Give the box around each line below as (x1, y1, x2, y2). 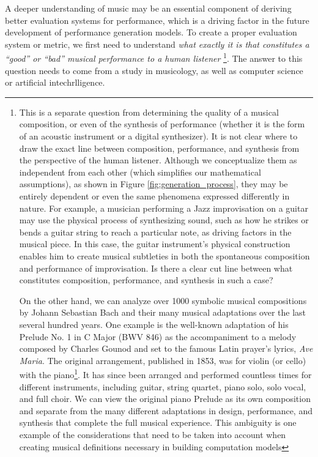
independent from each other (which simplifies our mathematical (19, 165, 261, 178)
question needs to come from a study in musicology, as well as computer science (5, 64, 303, 76)
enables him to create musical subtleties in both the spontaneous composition (19, 249, 310, 262)
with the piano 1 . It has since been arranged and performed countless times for (19, 366, 312, 381)
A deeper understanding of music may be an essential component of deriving (5, 2, 292, 14)
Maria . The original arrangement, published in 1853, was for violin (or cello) (19, 354, 306, 366)
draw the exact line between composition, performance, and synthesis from (19, 141, 300, 154)
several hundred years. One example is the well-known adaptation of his (19, 318, 289, 330)
